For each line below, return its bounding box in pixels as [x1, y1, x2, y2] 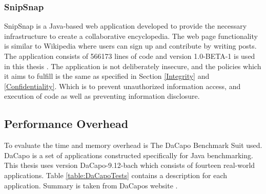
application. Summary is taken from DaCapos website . [4, 180, 178, 190]
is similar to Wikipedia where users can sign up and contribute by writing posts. [4, 40, 257, 51]
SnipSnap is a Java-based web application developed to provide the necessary [4, 20, 247, 31]
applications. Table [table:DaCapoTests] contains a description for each [4, 169, 228, 180]
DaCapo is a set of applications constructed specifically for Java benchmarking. [4, 149, 253, 160]
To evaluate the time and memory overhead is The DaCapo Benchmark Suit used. [4, 140, 262, 150]
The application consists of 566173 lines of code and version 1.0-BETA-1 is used [4, 51, 255, 61]
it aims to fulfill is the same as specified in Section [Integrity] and [4, 71, 210, 81]
